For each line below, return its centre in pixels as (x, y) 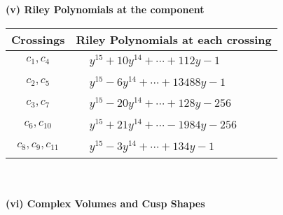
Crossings (38, 39)
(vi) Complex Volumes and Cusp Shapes (105, 203)
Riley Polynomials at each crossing (174, 39)
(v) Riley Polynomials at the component (105, 9)
